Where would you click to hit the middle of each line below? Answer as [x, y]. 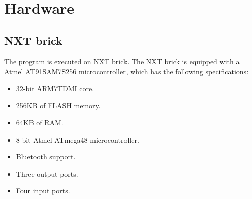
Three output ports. [47, 173]
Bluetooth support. [46, 157]
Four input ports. [43, 191]
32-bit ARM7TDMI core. [55, 88]
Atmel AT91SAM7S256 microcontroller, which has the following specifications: [127, 71]
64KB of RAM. [40, 122]
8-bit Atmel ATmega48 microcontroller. [77, 139]
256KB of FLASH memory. [58, 105]
